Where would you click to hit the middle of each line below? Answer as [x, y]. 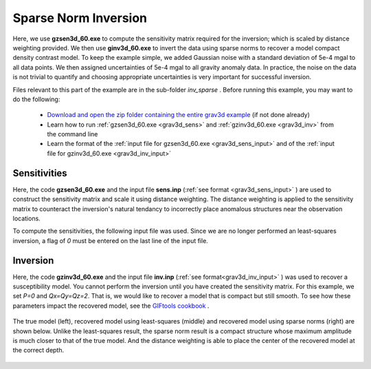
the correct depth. [38, 350]
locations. [26, 218]
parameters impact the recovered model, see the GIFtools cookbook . [111, 306]
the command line [72, 134]
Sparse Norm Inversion [80, 18]
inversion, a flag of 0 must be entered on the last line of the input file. [111, 240]
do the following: [36, 99]
